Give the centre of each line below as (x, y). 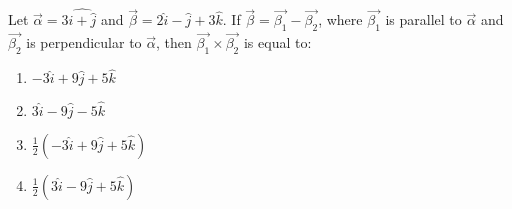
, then (174, 42)
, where (340, 19)
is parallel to (423, 19)
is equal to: (277, 42)
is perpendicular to (84, 42)
